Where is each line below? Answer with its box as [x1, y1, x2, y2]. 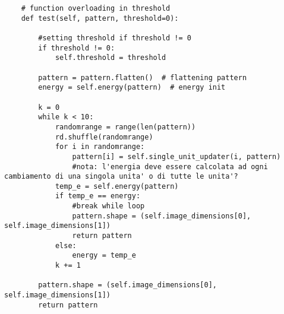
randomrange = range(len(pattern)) [55, 122, 196, 131]
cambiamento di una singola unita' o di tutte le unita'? [4, 172, 238, 181]
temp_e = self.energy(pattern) [55, 182, 179, 191]
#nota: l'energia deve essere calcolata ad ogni [72, 162, 268, 171]
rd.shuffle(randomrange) [55, 132, 153, 141]
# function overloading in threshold [21, 4, 171, 12]
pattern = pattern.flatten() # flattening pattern [38, 73, 247, 82]
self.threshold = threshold [55, 53, 166, 62]
